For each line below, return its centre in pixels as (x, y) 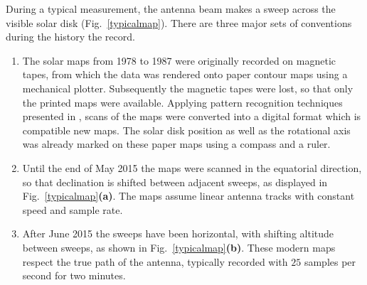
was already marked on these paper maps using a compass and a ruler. (176, 144)
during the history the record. (70, 37)
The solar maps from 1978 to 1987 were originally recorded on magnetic (179, 60)
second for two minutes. (74, 275)
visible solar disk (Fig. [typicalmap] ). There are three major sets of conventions (179, 22)
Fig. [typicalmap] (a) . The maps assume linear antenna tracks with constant (188, 196)
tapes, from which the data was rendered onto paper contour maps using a (185, 74)
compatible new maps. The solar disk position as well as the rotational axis (186, 130)
